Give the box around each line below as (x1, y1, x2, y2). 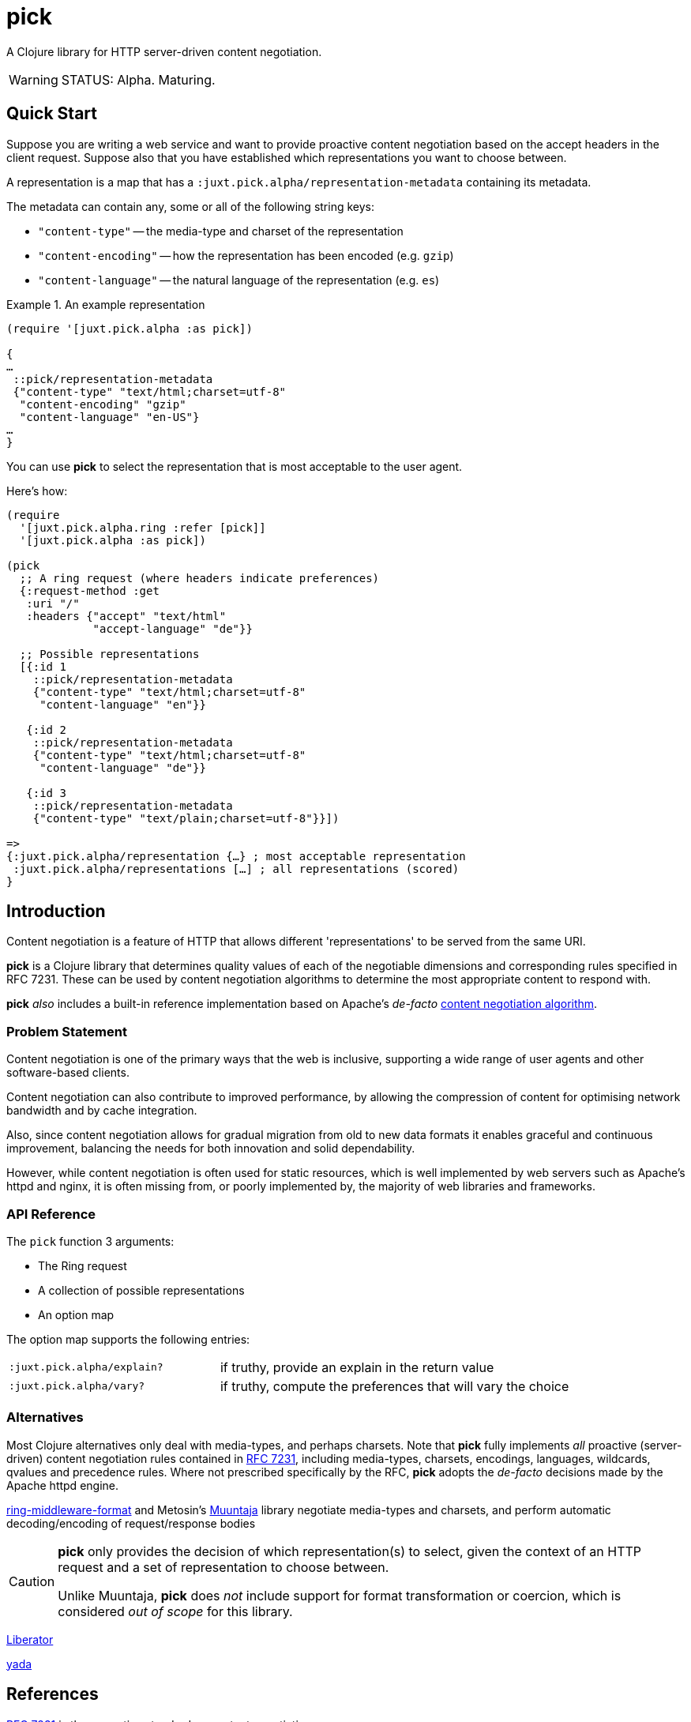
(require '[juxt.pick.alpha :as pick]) (6, 321, 253, 335)
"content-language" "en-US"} (19, 410, 200, 423)
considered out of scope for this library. (58, 1603, 293, 1619)
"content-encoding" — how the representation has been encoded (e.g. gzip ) (38, 248, 454, 262)
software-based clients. (6, 1066, 130, 1080)
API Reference (6, 1205, 96, 1222)
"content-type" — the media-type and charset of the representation (38, 224, 404, 238)
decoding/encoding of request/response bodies (6, 1516, 256, 1530)
